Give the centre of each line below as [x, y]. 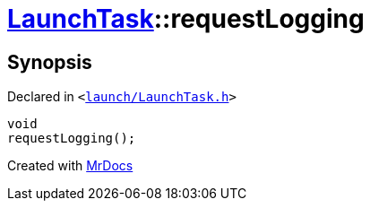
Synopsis [50, 62]
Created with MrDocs [70, 166]
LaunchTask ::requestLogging [186, 19]
